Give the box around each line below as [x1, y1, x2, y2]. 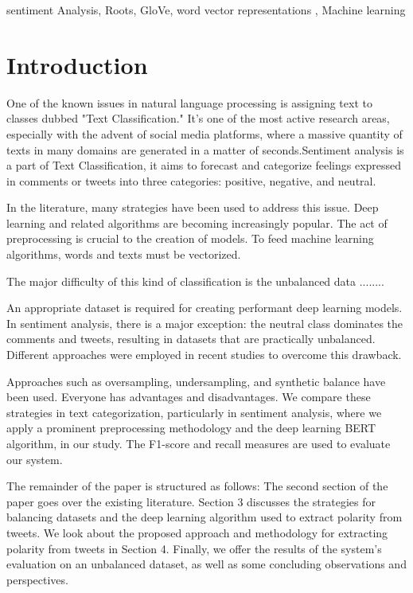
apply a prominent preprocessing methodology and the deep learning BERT [6, 419, 376, 436]
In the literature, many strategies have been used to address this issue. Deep [6, 199, 379, 216]
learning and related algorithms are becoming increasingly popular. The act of [6, 214, 388, 231]
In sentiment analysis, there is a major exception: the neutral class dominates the [6, 314, 403, 331]
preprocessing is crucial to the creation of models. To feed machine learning [6, 230, 374, 247]
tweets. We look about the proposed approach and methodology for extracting [6, 524, 388, 540]
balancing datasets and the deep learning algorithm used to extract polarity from [6, 509, 403, 525]
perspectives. [6, 571, 68, 587]
